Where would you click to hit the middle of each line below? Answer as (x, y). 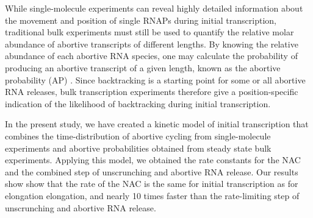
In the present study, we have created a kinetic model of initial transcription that (157, 124)
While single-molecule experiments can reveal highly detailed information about (154, 8)
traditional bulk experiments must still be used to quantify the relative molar (149, 32)
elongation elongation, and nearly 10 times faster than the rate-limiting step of (152, 195)
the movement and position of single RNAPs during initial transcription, (141, 20)
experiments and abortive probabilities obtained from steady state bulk (138, 148)
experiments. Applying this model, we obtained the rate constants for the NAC (153, 160)
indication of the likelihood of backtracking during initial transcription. (138, 103)
